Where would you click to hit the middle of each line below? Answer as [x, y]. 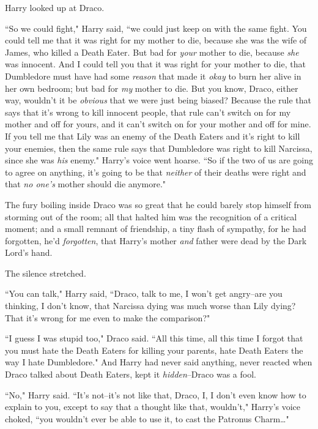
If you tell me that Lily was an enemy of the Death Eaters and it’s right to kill [153, 136]
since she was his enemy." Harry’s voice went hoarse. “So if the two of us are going [159, 160]
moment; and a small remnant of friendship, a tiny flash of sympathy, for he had [156, 229]
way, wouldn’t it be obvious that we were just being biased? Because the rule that [158, 100]
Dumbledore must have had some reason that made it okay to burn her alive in [153, 76]
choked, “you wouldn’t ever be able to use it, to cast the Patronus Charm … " [147, 418]
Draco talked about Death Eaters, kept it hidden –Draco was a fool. [131, 374]
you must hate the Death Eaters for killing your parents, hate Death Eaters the [154, 350]
